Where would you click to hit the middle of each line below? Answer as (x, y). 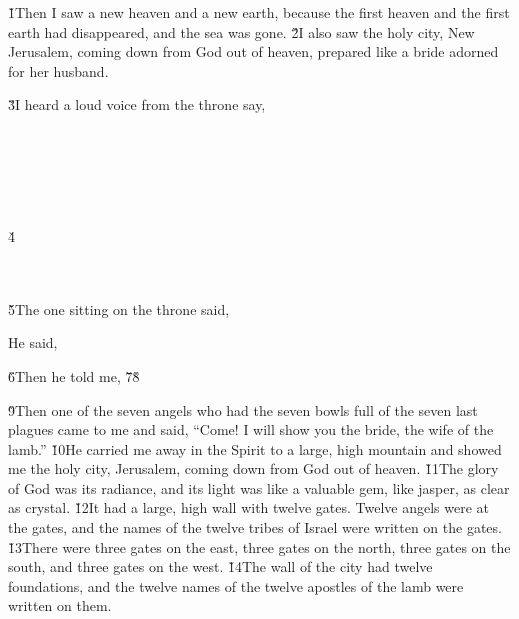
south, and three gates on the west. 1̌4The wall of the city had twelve (220, 566)
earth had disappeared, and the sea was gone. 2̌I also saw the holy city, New (241, 31)
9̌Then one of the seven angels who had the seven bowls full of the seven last (243, 409)
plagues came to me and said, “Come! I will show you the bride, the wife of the (251, 429)
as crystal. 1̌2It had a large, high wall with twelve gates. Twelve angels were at (249, 507)
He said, (33, 342)
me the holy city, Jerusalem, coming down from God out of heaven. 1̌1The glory (253, 468)
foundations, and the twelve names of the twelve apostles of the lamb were (236, 585)
